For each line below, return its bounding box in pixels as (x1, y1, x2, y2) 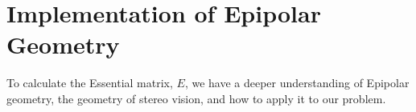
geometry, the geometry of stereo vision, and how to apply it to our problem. (6, 90, 386, 106)
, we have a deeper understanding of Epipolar (184, 74, 410, 91)
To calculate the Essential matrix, (6, 74, 173, 91)
